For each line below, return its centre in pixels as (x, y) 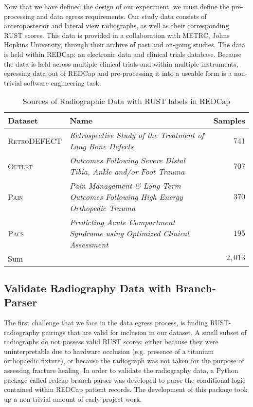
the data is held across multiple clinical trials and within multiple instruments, (121, 63)
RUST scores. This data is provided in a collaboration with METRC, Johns (117, 35)
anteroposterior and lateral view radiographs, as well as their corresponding (117, 26)
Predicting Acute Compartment (122, 222)
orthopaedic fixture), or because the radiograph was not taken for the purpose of (124, 361)
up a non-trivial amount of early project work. (73, 398)
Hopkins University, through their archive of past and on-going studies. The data (125, 44)
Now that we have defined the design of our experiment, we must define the (117, 6)
